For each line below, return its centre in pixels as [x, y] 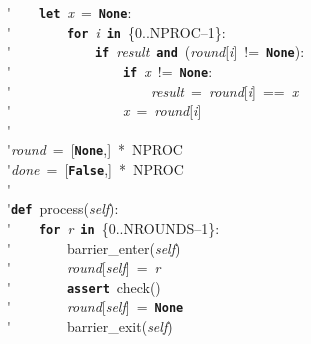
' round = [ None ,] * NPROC [95, 149]
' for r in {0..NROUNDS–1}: [113, 227]
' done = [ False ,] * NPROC [95, 169]
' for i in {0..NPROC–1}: [116, 31]
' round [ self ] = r [84, 267]
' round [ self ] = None [95, 306]
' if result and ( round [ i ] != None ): [156, 51]
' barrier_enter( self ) [94, 247]
